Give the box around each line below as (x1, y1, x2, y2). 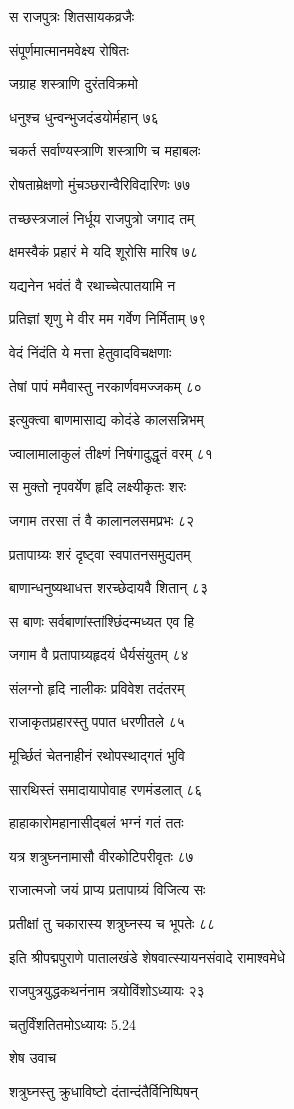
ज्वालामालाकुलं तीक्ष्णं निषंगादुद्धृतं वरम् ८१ (9, 442, 213, 463)
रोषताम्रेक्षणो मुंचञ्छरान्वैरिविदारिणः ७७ (9, 173, 191, 194)
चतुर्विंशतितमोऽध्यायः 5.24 (9, 1013, 136, 1034)
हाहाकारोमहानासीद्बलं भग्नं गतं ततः (9, 812, 184, 833)
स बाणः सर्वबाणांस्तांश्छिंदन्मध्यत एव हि (9, 610, 194, 631)
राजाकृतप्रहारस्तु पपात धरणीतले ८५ (9, 711, 185, 732)
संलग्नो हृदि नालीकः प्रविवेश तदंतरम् (9, 677, 185, 698)
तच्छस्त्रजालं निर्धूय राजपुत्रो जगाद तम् (9, 207, 195, 228)
